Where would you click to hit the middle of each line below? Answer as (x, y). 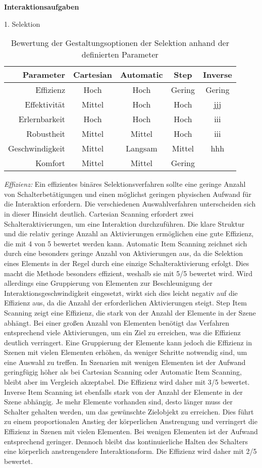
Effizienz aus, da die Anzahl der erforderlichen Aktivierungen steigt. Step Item (125, 303)
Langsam (142, 148)
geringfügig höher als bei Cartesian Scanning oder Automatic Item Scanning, (123, 372)
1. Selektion (22, 23)
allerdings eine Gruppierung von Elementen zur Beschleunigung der (108, 283)
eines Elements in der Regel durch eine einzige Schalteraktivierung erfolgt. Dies (127, 263)
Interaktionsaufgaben (42, 7)
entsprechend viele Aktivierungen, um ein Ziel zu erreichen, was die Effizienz (122, 332)
